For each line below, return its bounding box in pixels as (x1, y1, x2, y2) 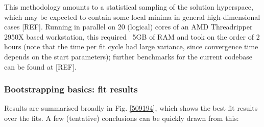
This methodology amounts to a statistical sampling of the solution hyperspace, (4, 2, 253, 12)
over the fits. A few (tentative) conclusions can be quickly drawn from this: (4, 112, 239, 123)
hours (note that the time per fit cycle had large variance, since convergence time (4, 41, 258, 52)
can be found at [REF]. (4, 61, 77, 72)
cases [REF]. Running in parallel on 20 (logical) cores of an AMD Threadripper (4, 21, 253, 32)
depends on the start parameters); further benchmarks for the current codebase (4, 51, 253, 61)
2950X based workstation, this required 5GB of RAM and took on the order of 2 (4, 31, 260, 42)
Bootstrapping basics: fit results (4, 83, 138, 96)
